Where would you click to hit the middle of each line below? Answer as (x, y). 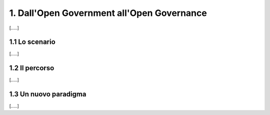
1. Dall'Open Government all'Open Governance (108, 13)
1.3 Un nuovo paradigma (48, 94)
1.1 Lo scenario (32, 42)
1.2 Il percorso (32, 68)
